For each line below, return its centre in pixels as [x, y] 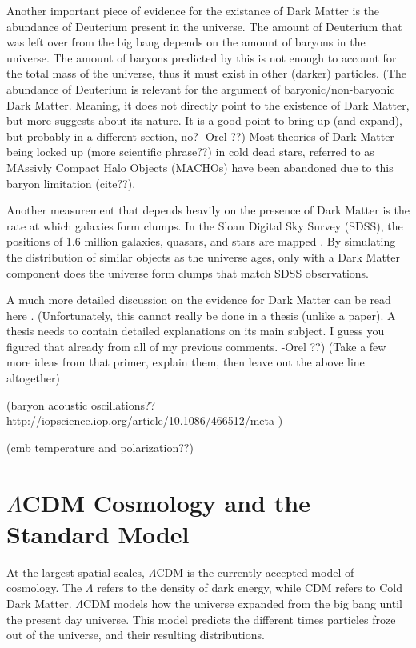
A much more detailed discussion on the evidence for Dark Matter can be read [199, 300]
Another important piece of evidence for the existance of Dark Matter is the [193, 10]
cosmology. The [44, 588]
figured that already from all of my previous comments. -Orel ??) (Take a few [196, 346]
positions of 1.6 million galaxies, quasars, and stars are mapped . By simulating [201, 241]
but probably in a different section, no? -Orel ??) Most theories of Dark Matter [200, 136]
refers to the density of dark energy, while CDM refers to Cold [250, 588]
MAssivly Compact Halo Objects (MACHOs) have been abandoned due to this [200, 167]
